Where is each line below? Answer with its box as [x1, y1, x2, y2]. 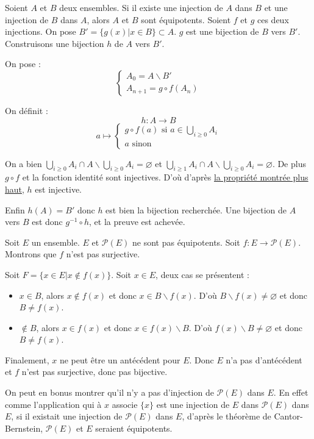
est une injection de [156, 398, 230, 410]
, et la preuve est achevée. [89, 215, 185, 228]
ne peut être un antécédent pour [59, 353, 180, 366]
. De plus [272, 157, 306, 170]
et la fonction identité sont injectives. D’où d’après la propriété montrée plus [22, 171, 309, 184]
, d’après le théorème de [182, 410, 271, 423]
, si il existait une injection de [11, 410, 123, 423]
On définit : [5, 104, 48, 116]
